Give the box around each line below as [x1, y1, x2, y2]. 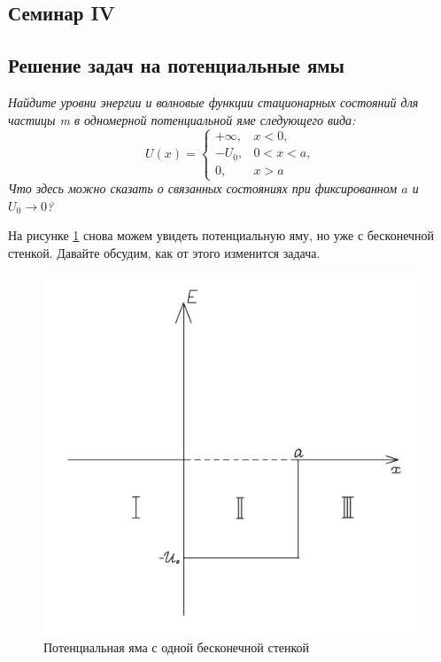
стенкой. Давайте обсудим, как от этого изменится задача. [8, 244, 321, 262]
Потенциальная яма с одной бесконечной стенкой [43, 638, 310, 657]
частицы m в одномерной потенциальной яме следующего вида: [8, 110, 356, 129]
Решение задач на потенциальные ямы [8, 51, 344, 79]
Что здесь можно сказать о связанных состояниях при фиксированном [8, 179, 398, 198]
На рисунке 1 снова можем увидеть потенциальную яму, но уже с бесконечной [8, 226, 435, 245]
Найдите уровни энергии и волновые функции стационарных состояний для [8, 92, 419, 111]
